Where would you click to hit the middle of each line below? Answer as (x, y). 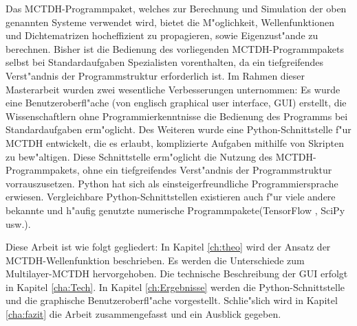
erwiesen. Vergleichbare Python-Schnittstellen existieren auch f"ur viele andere (171, 197)
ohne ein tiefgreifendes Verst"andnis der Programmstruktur (207, 170)
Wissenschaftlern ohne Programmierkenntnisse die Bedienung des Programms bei (177, 116)
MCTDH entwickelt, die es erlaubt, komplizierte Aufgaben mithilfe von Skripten (175, 142)
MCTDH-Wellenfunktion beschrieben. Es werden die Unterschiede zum (155, 260)
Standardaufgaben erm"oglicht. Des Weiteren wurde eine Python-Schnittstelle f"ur (178, 129)
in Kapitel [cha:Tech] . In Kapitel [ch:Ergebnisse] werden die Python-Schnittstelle (175, 287)
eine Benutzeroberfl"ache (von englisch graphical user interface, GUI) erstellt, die (176, 103)
